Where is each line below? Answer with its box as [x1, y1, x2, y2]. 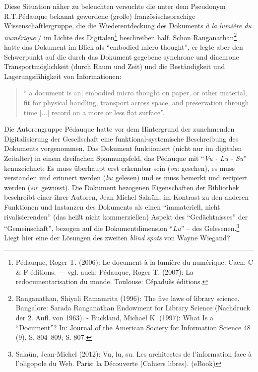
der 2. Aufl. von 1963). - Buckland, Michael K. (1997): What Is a [15, 312, 213, 322]
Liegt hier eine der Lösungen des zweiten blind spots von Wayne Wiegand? [4, 232, 230, 243]
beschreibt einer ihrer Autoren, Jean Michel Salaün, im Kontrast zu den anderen [4, 192, 249, 202]
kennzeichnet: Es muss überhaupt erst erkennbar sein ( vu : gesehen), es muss [4, 162, 235, 173]
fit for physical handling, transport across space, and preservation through [23, 97, 249, 107]
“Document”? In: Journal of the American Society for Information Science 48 [15, 322, 251, 332]
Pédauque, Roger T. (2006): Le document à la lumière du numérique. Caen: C [15, 256, 254, 267]
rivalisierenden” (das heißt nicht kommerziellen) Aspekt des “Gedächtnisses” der [4, 211, 248, 222]
